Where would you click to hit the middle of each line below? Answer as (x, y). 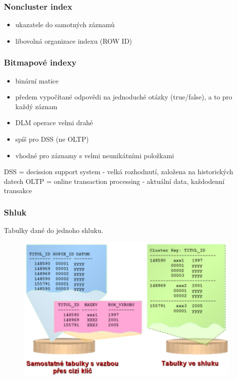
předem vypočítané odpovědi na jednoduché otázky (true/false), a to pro (124, 97)
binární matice (37, 80)
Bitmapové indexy (40, 62)
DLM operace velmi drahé (54, 123)
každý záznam (36, 106)
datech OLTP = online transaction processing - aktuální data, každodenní (114, 181)
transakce (18, 190)
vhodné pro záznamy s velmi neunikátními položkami (95, 155)
